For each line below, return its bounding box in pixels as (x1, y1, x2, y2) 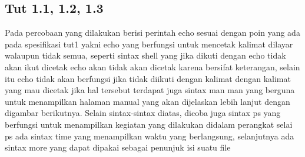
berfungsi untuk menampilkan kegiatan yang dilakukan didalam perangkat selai (5, 118, 293, 130)
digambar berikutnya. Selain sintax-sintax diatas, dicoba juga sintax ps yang (5, 107, 281, 119)
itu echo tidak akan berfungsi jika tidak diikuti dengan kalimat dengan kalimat (5, 72, 291, 84)
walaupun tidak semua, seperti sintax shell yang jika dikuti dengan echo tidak (5, 49, 286, 62)
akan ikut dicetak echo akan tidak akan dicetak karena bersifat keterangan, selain (5, 60, 300, 73)
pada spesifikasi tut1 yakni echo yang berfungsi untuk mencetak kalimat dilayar (5, 37, 293, 50)
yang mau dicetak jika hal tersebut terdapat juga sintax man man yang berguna (5, 84, 295, 96)
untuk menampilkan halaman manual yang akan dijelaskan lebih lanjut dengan (5, 95, 290, 107)
